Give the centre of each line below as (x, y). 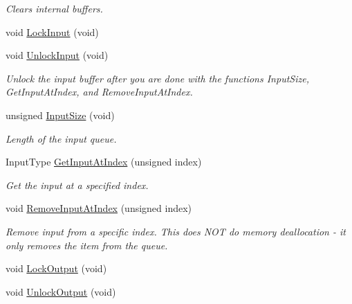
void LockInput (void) (52, 32)
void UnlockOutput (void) (61, 291)
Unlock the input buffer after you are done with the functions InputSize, (157, 78)
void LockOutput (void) (56, 268)
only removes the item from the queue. (87, 245)
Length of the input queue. (61, 138)
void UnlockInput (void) (57, 55)
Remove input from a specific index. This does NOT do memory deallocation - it (176, 231)
